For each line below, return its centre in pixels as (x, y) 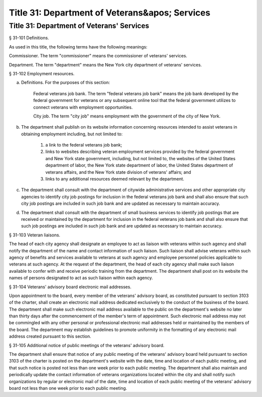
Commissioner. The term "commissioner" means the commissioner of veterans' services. (98, 56)
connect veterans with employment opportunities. (83, 107)
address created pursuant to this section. (50, 336)
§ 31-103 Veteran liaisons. (35, 235)
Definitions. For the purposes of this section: (65, 83)
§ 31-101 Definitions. (29, 38)
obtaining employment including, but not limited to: (72, 134)
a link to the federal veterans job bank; (84, 145)
